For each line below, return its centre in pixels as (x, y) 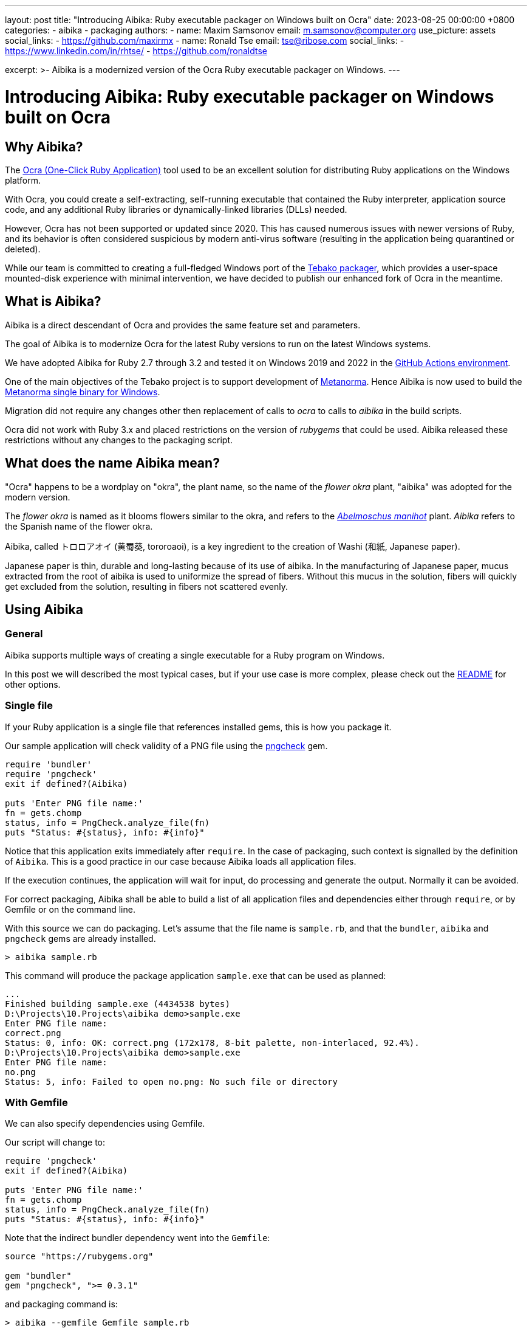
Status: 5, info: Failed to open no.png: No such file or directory (171, 1081)
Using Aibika (44, 610)
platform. (23, 180)
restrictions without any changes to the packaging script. (119, 440)
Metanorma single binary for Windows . (83, 392)
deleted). (23, 249)
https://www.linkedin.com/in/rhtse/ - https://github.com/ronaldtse (136, 51)
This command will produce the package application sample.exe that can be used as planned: (196, 975)
